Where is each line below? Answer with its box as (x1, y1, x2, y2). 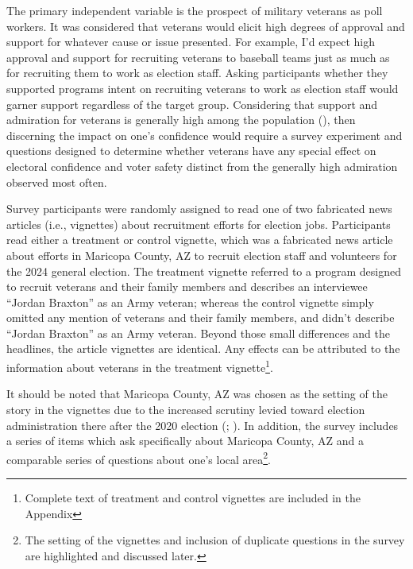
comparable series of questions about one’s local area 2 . (6, 448, 272, 467)
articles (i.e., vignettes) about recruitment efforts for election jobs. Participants (6, 215, 391, 232)
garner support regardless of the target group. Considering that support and (6, 95, 378, 112)
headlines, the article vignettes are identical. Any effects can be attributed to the (6, 340, 400, 357)
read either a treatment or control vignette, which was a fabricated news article (6, 231, 393, 248)
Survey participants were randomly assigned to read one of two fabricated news (6, 200, 392, 217)
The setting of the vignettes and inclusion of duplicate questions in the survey (25, 532, 405, 548)
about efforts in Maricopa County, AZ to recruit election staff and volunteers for (6, 246, 397, 263)
